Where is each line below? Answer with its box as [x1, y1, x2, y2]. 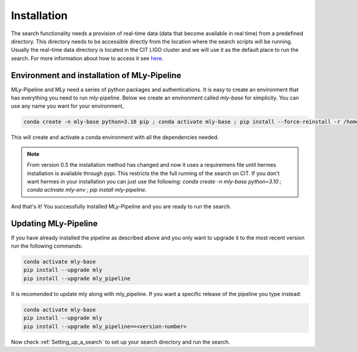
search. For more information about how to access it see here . [11, 54, 164, 62]
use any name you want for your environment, [11, 102, 124, 110]
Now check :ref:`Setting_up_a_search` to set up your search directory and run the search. [11, 338, 230, 345]
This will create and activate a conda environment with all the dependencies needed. [11, 134, 219, 141]
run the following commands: [11, 242, 83, 250]
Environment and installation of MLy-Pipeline [11, 70, 181, 80]
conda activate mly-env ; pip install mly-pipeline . [27, 186, 147, 194]
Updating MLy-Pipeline [11, 218, 98, 229]
